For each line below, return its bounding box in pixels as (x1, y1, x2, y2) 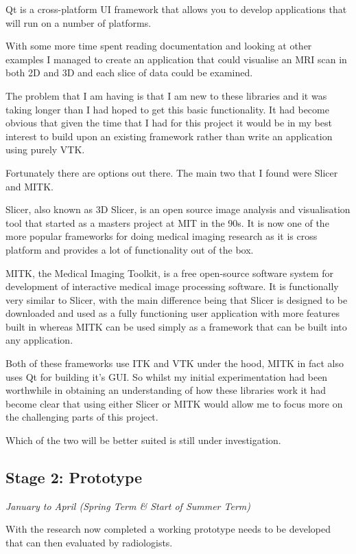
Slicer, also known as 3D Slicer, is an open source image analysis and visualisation (5, 202, 351, 217)
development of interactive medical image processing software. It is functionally (5, 279, 339, 293)
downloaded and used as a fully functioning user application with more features (5, 306, 340, 320)
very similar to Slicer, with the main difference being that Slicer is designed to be (5, 292, 348, 307)
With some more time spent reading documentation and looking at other (5, 38, 312, 53)
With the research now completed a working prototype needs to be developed (5, 522, 331, 536)
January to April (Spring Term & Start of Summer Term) (5, 498, 251, 513)
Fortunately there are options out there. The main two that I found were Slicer (5, 165, 338, 179)
